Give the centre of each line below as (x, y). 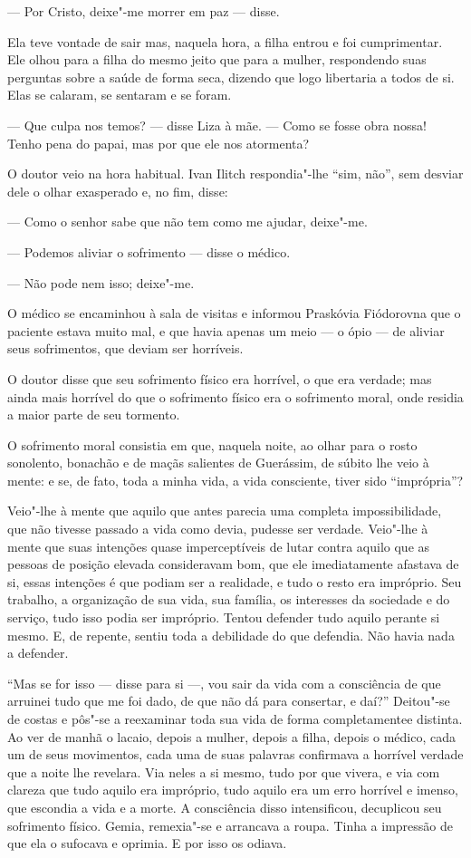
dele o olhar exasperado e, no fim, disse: (118, 191)
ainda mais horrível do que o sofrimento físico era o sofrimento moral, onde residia (235, 396)
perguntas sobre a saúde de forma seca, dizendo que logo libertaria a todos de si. (231, 77)
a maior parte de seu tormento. (94, 415)
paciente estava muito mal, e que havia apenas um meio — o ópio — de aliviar (226, 330)
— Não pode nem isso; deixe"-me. (101, 282)
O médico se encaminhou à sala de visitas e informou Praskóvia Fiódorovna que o (234, 313)
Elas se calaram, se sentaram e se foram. (120, 95)
